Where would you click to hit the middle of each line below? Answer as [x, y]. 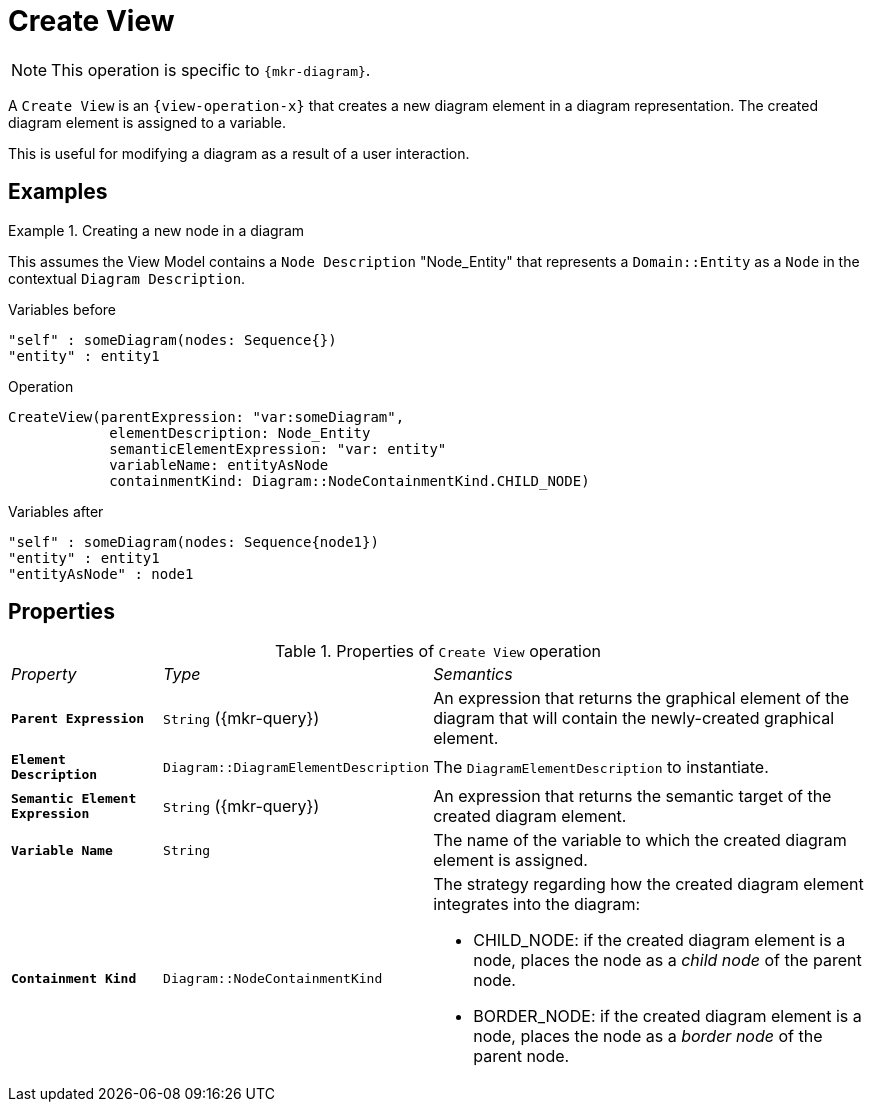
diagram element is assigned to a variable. [147, 122]
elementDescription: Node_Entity [240, 432]
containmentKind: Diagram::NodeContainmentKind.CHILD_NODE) [349, 480]
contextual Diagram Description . [127, 278]
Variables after [56, 511]
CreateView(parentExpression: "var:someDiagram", [206, 416]
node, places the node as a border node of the [648, 1036]
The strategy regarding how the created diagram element [648, 884]
